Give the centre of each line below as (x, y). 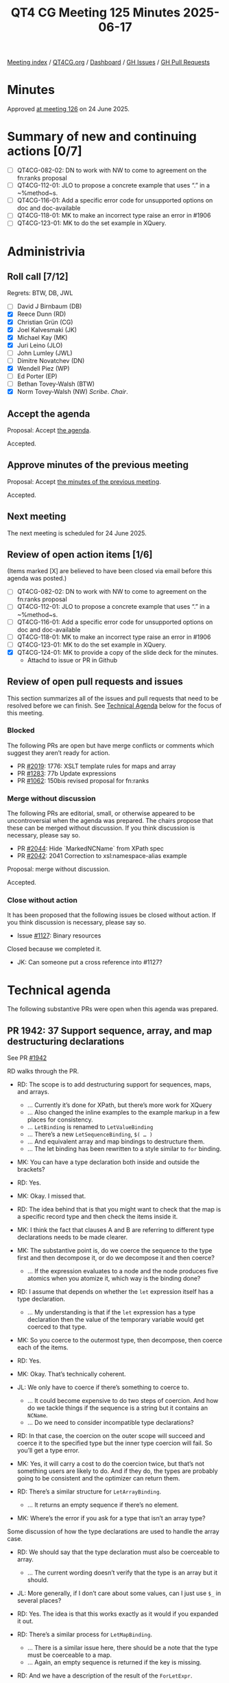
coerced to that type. (57, 1327)
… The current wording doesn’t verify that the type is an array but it (122, 1572)
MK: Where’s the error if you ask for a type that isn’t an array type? (111, 1518)
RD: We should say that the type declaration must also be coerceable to (118, 1552)
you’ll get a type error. (48, 1450)
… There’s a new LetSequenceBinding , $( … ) (90, 1135)
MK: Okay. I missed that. (51, 1196)
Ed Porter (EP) (37, 376)
